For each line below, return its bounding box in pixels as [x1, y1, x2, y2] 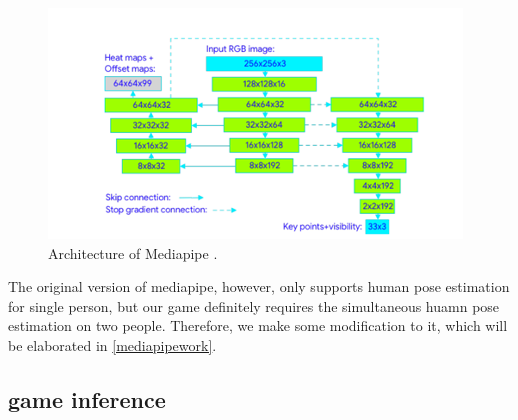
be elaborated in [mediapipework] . [8, 334, 217, 355]
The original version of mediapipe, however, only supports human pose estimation [8, 276, 510, 297]
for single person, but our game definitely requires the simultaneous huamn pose [8, 295, 500, 316]
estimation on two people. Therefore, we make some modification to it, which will [8, 315, 508, 336]
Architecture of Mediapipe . [48, 242, 218, 263]
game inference [8, 383, 166, 414]
